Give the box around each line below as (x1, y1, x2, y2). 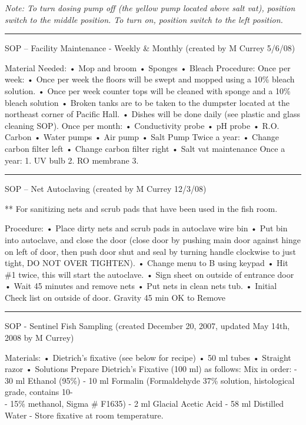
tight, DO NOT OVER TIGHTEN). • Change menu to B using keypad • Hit (5, 257, 288, 269)
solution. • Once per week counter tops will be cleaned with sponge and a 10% (5, 84, 291, 97)
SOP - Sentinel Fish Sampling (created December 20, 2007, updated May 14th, (5, 320, 290, 332)
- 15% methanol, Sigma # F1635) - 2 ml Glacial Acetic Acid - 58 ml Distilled (5, 397, 284, 410)
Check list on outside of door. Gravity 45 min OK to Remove (5, 291, 226, 303)
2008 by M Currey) (5, 331, 74, 344)
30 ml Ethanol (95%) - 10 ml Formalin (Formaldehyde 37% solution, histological (5, 374, 295, 386)
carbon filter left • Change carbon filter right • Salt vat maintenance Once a (5, 142, 285, 154)
